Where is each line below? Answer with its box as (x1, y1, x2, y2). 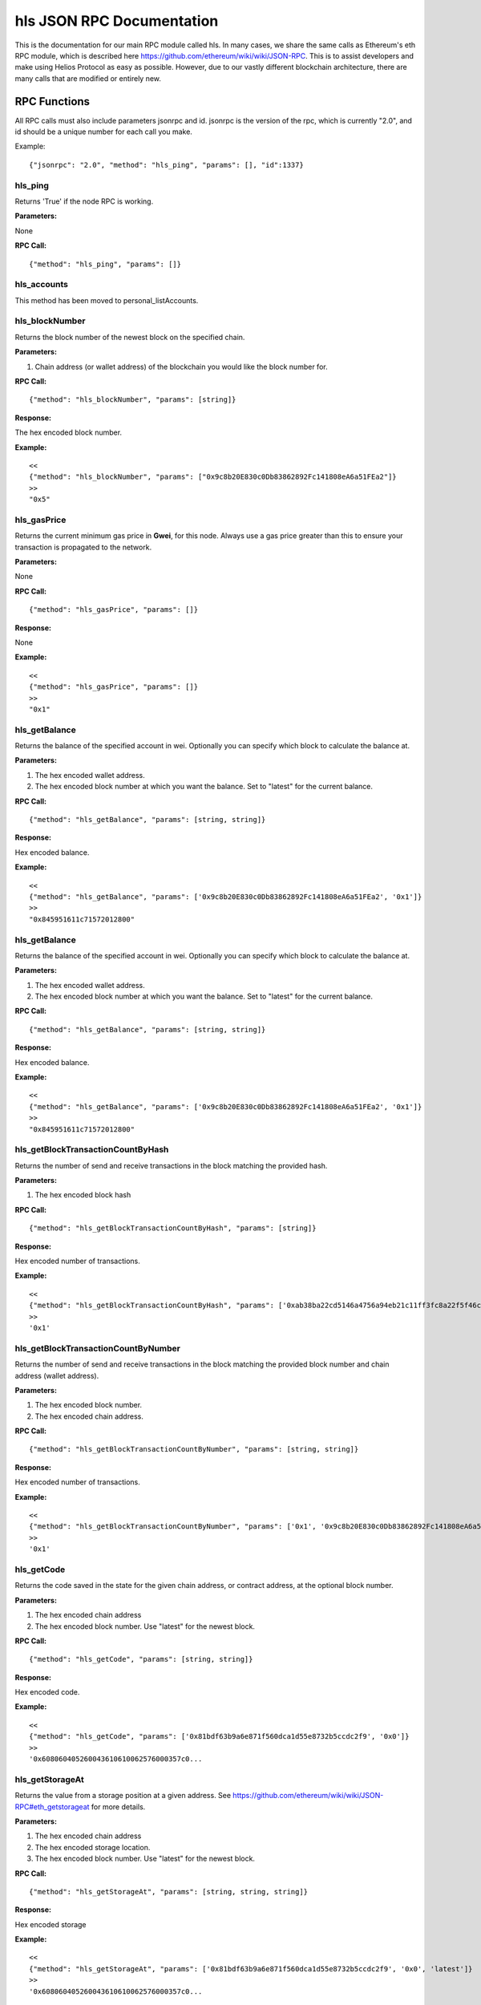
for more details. (91, 1801, 146, 1812)
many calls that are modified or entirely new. (14, 73, 162, 83)
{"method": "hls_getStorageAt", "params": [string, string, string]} (29, 1887, 309, 1896)
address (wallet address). (14, 1371, 99, 1380)
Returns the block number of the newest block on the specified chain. (14, 332, 245, 342)
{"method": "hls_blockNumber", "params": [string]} (29, 395, 236, 404)
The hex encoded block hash (34, 1190, 131, 1200)
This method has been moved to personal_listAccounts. (14, 295, 199, 305)
